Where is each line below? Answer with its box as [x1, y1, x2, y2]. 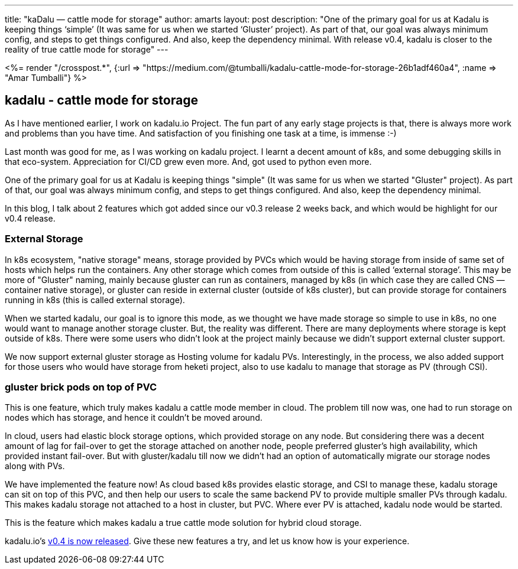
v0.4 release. [5, 213, 56, 223]
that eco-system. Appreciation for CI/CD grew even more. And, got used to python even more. [5, 156, 372, 167]
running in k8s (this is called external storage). [5, 294, 185, 305]
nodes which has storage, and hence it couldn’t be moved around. [5, 412, 263, 423]
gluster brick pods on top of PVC [5, 381, 157, 393]
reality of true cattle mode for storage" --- [5, 44, 169, 54]
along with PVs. [5, 461, 65, 472]
